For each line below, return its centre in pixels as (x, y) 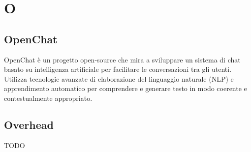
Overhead (29, 124)
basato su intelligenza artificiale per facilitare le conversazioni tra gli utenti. (118, 69)
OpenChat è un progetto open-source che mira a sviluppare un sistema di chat (122, 59)
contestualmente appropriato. (48, 98)
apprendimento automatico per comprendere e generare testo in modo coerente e (125, 88)
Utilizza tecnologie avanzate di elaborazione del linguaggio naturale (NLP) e (119, 78)
